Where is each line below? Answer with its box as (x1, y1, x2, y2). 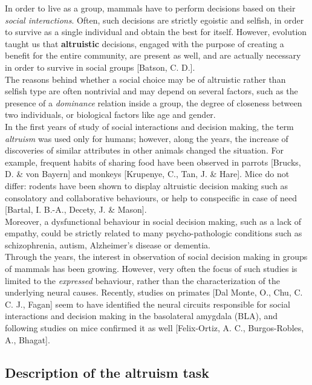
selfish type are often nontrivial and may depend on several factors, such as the (5, 85, 298, 97)
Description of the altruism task (5, 363, 209, 381)
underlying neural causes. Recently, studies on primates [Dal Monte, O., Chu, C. (5, 286, 303, 299)
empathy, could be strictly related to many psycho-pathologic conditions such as (5, 227, 302, 239)
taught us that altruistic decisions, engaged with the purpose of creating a (5, 37, 284, 50)
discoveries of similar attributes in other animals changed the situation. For (5, 144, 284, 157)
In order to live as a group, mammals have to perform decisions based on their (5, 2, 296, 14)
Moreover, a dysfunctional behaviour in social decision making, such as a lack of (5, 215, 302, 227)
